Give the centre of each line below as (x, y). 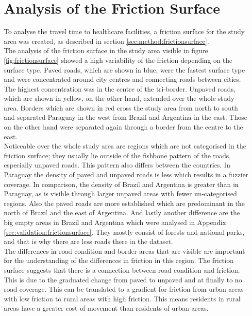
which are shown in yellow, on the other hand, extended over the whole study (119, 98)
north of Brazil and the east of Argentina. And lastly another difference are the (122, 213)
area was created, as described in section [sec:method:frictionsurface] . (107, 41)
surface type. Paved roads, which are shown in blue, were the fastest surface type (125, 69)
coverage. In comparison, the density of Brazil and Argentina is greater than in (121, 184)
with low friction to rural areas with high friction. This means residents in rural (122, 298)
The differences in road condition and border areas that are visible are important (125, 251)
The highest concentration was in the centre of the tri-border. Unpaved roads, (120, 88)
